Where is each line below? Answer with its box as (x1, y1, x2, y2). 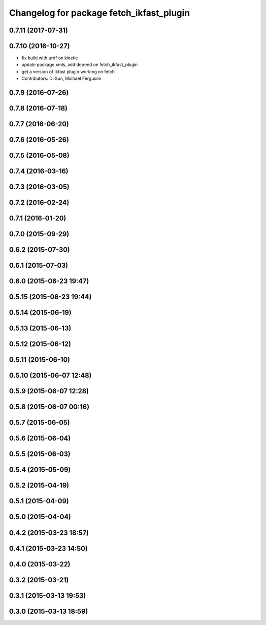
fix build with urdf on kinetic (21, 55, 78, 61)
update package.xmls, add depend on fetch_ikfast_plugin (21, 62, 138, 68)
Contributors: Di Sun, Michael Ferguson (21, 75, 102, 81)
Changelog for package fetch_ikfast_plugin (9, 7, 190, 18)
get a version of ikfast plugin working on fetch (21, 69, 115, 74)
